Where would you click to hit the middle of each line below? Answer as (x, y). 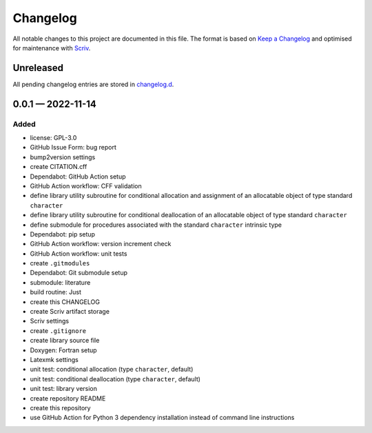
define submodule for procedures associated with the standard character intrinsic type (156, 225)
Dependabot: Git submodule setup (79, 273)
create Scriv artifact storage (70, 312)
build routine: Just (56, 292)
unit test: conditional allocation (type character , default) (112, 370)
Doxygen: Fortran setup (63, 350)
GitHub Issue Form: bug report (73, 148)
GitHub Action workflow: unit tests (79, 253)
